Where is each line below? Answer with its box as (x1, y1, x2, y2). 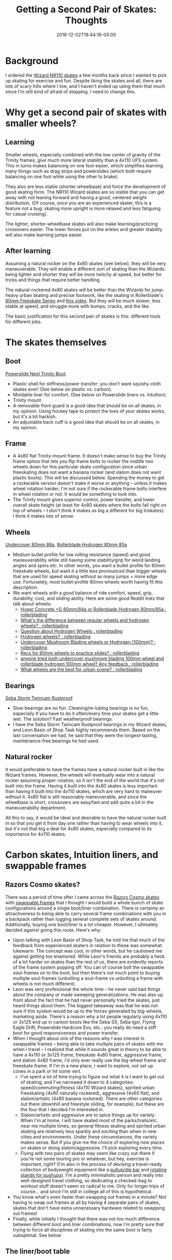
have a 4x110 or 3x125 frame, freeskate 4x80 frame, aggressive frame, (12, 1052, 163, 1058)
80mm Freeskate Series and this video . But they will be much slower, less (5, 297, 161, 304)
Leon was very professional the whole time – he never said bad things (12, 986, 161, 992)
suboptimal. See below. (12, 1232, 63, 1238)
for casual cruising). (5, 211, 48, 217)
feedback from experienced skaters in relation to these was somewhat (12, 942, 162, 948)
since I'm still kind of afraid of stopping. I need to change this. (5, 89, 136, 95)
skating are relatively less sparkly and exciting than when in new (20, 1128, 157, 1134)
